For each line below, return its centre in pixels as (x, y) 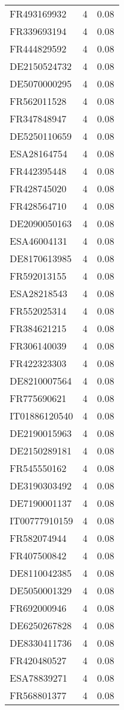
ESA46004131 (39, 241)
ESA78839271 (39, 678)
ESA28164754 (39, 153)
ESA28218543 (39, 293)
